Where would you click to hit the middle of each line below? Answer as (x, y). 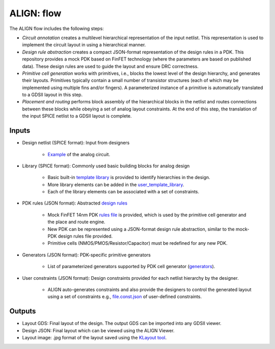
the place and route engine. (76, 222)
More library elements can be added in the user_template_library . (116, 184)
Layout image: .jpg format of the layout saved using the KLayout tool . (94, 338)
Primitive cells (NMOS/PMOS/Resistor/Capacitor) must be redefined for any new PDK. (137, 243)
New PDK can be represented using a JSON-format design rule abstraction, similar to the (141, 229)
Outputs (23, 311)
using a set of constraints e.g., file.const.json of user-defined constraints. (125, 297)
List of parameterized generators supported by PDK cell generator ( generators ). (131, 267)
